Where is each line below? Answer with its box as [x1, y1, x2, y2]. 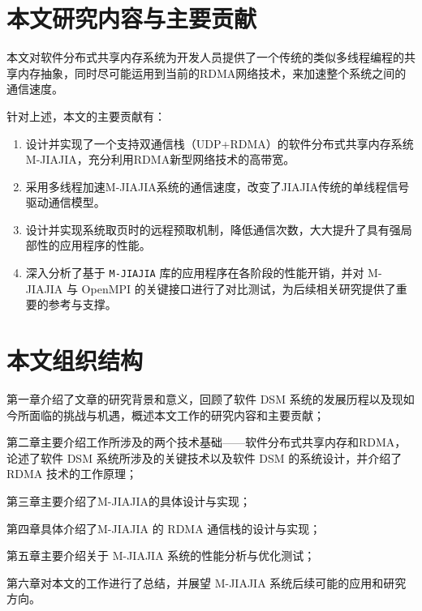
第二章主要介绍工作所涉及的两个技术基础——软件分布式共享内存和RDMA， [6, 434, 407, 451]
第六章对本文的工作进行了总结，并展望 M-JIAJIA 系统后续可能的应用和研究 [6, 574, 407, 591]
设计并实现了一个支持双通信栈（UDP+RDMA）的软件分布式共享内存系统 [25, 135, 414, 152]
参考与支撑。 [48, 296, 117, 313]
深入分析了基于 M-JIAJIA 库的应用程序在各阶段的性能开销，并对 [25, 264, 364, 281]
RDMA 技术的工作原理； [6, 465, 137, 482]
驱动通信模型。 [25, 194, 105, 211]
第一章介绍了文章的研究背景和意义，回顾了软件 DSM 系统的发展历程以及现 [6, 391, 403, 408]
